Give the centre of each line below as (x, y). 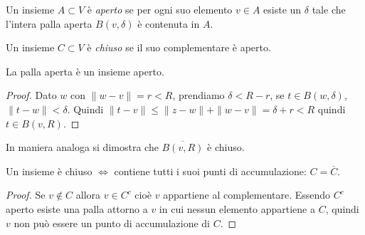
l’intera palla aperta (49, 23)
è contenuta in (169, 23)
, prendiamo (199, 95)
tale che (329, 9)
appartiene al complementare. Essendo (247, 195)
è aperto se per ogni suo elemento (160, 9)
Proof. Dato (31, 95)
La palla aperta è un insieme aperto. (85, 71)
